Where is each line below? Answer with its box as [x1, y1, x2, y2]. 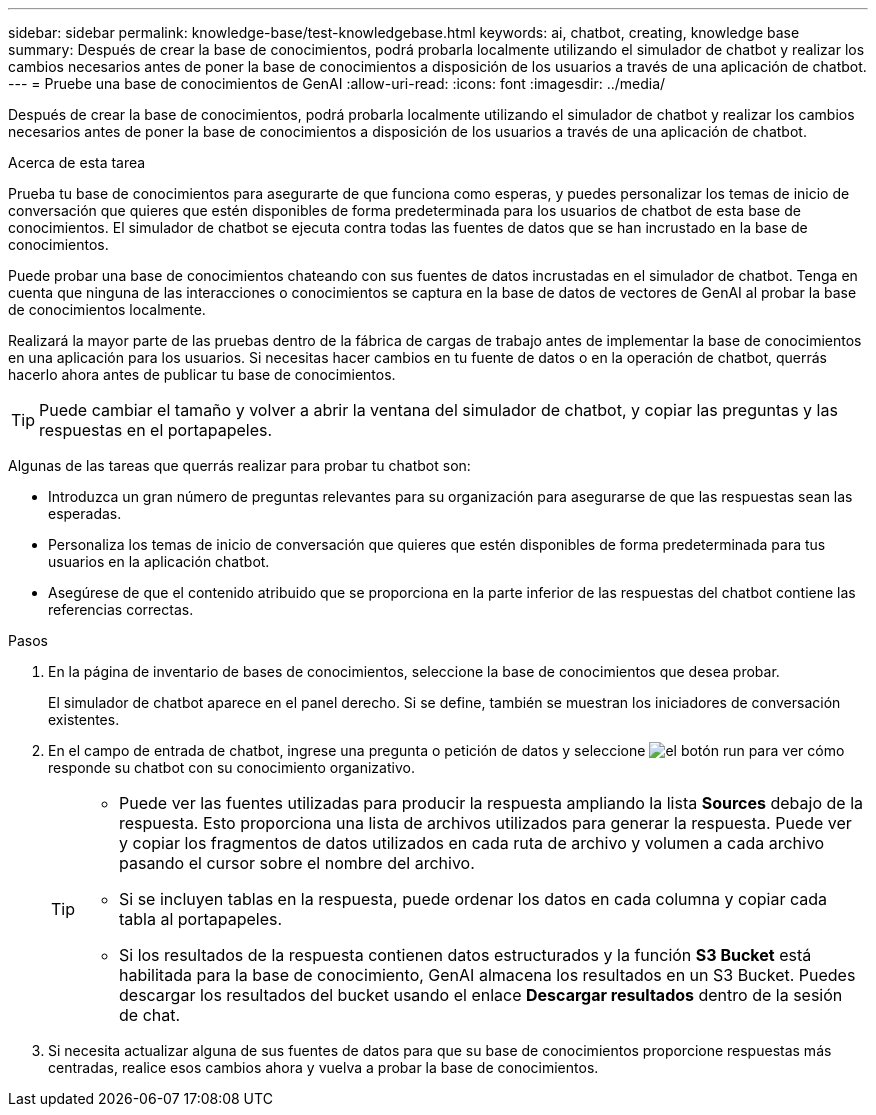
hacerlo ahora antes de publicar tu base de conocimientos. [8, 366, 396, 383]
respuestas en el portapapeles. [39, 420, 273, 440]
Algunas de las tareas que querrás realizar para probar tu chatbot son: [8, 457, 471, 474]
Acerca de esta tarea [8, 154, 146, 171]
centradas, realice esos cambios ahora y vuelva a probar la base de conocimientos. [48, 1059, 599, 1076]
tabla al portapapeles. [119, 909, 283, 929]
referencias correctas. [48, 601, 194, 618]
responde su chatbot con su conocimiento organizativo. [48, 759, 415, 776]
